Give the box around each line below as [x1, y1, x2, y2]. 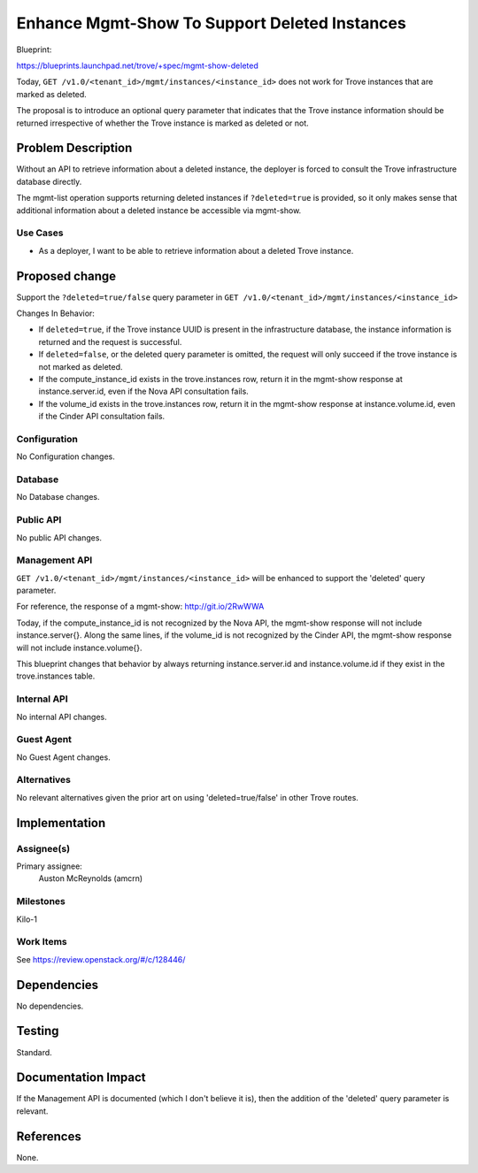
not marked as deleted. [38, 361, 123, 372]
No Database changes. [16, 492, 100, 502]
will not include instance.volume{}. [16, 642, 143, 653]
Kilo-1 [16, 914, 37, 924]
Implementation [16, 815, 106, 831]
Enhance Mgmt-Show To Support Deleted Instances [16, 13, 406, 33]
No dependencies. [16, 1000, 84, 1011]
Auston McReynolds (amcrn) [38, 873, 143, 884]
